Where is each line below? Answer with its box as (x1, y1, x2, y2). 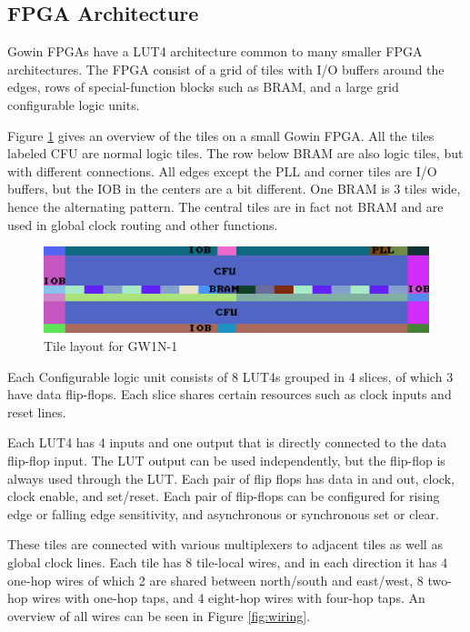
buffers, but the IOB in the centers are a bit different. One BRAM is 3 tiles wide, (7, 179, 461, 198)
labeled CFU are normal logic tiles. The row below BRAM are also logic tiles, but (7, 144, 464, 163)
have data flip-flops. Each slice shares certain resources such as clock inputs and (7, 385, 452, 404)
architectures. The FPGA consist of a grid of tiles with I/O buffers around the (7, 59, 445, 78)
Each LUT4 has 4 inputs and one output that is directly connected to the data (7, 433, 447, 452)
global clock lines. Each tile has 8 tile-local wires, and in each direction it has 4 (7, 552, 448, 571)
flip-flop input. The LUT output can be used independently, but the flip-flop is (7, 450, 445, 469)
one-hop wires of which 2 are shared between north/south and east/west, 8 (7, 570, 424, 589)
